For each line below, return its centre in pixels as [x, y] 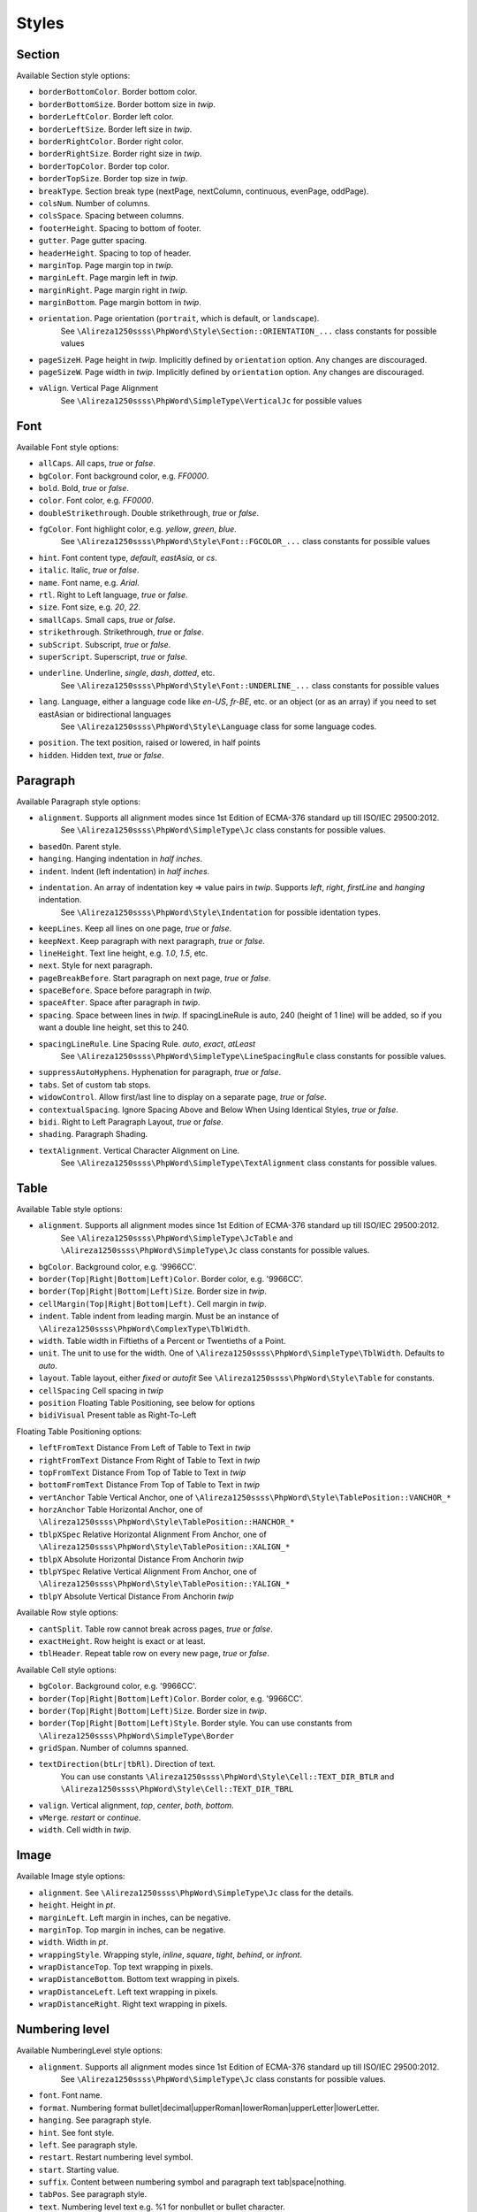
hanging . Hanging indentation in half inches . [121, 859]
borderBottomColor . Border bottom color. [118, 92]
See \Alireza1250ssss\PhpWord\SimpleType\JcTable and [177, 1238]
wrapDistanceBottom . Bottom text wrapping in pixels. [139, 1979]
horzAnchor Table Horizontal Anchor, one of [121, 1509]
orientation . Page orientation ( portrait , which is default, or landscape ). [179, 319]
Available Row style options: [68, 1613]
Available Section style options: [73, 76]
